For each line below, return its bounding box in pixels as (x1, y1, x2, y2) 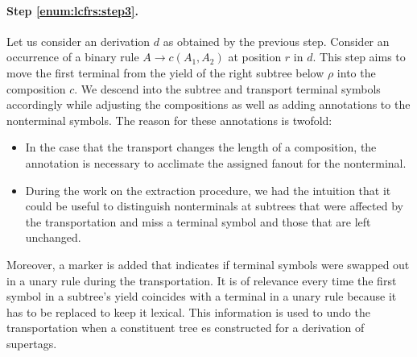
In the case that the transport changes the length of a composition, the (25, 139, 377, 156)
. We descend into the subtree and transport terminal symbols (74, 80, 381, 97)
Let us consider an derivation (6, 32, 151, 49)
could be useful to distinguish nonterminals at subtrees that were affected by (25, 197, 403, 214)
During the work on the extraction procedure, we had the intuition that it (25, 181, 391, 198)
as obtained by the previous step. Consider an (163, 32, 390, 49)
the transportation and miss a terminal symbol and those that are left (25, 213, 371, 230)
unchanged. (25, 229, 81, 246)
